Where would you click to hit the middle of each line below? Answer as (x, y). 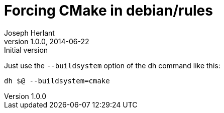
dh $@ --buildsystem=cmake (57, 81)
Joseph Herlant (29, 33)
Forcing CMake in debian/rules (108, 11)
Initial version (26, 50)
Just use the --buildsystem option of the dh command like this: (112, 65)
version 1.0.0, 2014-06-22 (47, 41)
